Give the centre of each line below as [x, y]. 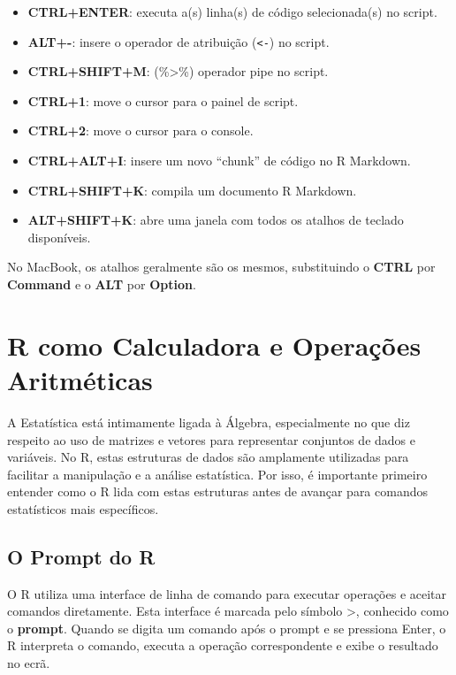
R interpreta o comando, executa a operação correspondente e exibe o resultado [223, 645]
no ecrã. [29, 663]
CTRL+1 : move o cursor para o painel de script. [163, 100]
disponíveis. [59, 237]
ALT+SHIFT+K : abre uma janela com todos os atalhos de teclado [216, 220]
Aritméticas [80, 379]
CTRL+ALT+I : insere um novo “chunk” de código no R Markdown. [219, 161]
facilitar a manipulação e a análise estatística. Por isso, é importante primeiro [217, 474]
